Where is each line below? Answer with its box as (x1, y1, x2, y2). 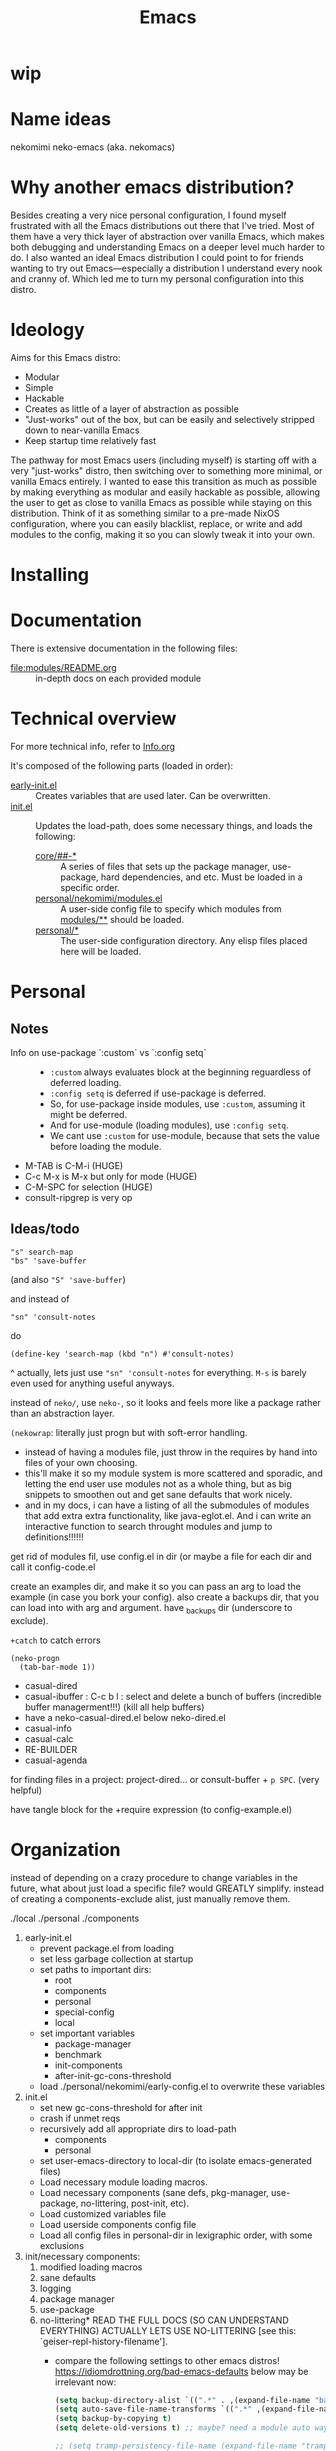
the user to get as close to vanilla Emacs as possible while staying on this (10, 497, 313, 508)
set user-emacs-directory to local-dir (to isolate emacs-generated (39, 2154, 313, 2166)
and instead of (10, 1292, 70, 1305)
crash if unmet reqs (39, 2112, 121, 2124)
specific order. (60, 882, 120, 894)
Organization (10, 1838, 121, 1861)
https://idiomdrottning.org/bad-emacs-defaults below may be (54, 2365, 309, 2377)
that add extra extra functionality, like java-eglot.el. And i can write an (24, 1509, 312, 1521)
